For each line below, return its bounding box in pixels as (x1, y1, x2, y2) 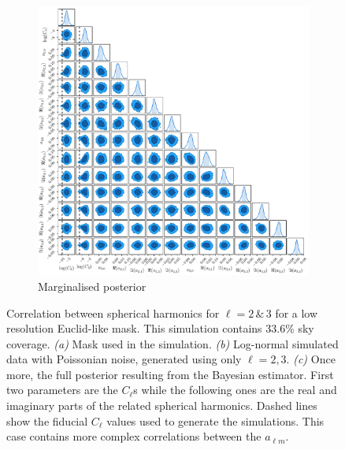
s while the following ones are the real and (133, 381, 337, 398)
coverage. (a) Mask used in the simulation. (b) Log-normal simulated (6, 335, 339, 351)
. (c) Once (286, 351, 336, 367)
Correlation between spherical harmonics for (6, 304, 220, 321)
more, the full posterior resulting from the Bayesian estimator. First (6, 366, 334, 382)
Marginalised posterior (38, 277, 147, 294)
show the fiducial (6, 412, 88, 429)
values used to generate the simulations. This (106, 412, 325, 429)
